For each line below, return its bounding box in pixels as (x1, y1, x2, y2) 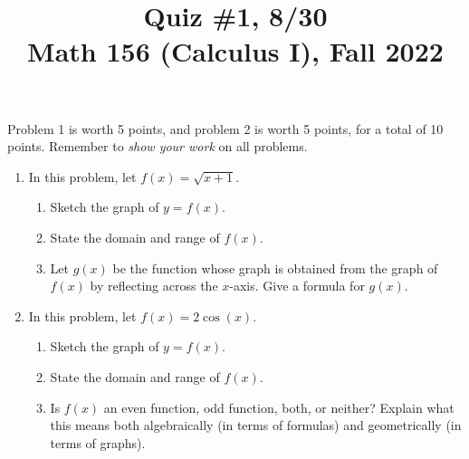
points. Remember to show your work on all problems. (7, 137, 308, 156)
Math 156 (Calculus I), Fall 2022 (27, 33, 444, 70)
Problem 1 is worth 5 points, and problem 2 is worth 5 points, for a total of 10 (7, 119, 444, 138)
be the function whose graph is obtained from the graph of (112, 258, 438, 277)
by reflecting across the (90, 276, 218, 295)
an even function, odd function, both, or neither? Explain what (103, 397, 455, 416)
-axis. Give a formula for (229, 276, 365, 295)
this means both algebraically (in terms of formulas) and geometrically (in (50, 416, 462, 435)
